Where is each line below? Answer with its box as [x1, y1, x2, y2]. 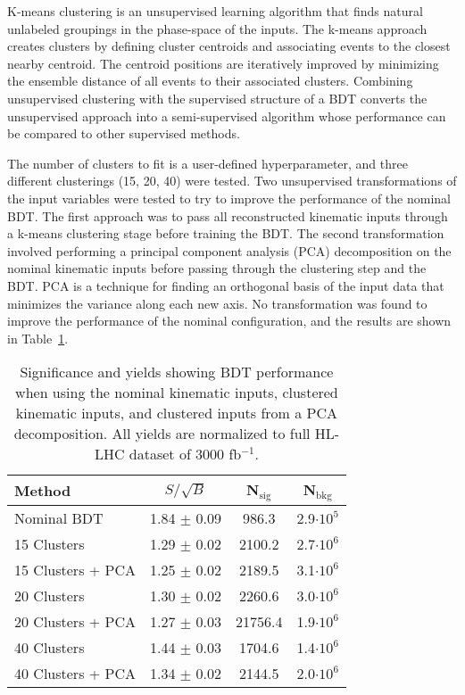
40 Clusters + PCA [14, 663, 136, 684]
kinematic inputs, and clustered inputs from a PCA [15, 402, 338, 424]
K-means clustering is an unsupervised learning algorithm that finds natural [7, 2, 423, 20]
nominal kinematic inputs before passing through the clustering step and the [7, 259, 427, 277]
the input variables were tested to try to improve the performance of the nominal [7, 188, 451, 207]
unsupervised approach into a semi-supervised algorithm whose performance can [7, 106, 446, 125]
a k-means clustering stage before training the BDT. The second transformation [7, 224, 444, 243]
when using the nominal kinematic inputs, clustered [15, 382, 338, 403]
